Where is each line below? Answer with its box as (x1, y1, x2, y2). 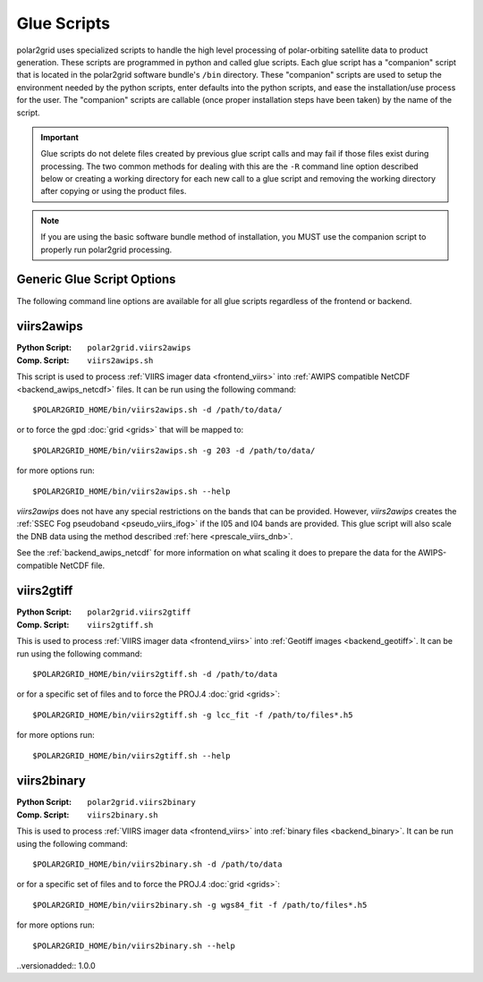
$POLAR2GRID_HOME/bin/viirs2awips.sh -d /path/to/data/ (32, 405, 283, 415)
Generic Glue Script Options (16, 272, 176, 287)
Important (40, 131, 80, 142)
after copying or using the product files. (40, 186, 187, 197)
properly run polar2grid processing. (40, 244, 173, 255)
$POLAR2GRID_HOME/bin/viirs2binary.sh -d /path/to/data (32, 859, 283, 869)
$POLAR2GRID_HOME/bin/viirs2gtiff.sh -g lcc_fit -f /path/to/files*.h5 (32, 709, 353, 720)
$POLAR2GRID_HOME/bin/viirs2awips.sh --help (32, 486, 232, 496)
